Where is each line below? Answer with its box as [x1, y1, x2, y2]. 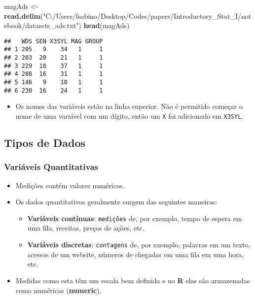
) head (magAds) [78, 20, 130, 31]
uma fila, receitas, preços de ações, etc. [27, 223, 145, 233]
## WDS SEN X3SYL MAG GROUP [4, 37, 103, 45]
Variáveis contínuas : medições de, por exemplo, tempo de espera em [27, 213, 242, 223]
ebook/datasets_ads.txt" [4, 20, 79, 31]
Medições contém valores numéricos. [15, 180, 125, 190]
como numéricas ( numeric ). [15, 285, 102, 295]
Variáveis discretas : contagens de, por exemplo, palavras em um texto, [27, 239, 251, 250]
